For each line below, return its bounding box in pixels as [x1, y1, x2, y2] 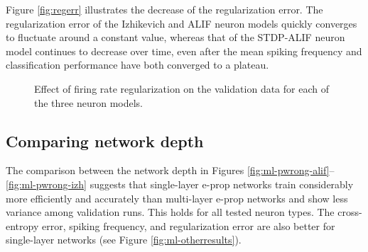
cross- [337, 205, 362, 219]
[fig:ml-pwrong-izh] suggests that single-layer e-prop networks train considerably [6, 176, 354, 191]
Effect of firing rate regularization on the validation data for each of [34, 81, 329, 96]
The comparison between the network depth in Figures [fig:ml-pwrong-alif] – [6, 163, 335, 178]
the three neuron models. [34, 95, 143, 110]
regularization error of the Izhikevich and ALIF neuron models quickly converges [6, 16, 357, 30]
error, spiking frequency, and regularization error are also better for [41, 218, 335, 233]
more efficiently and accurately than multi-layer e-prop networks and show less [6, 190, 348, 205]
